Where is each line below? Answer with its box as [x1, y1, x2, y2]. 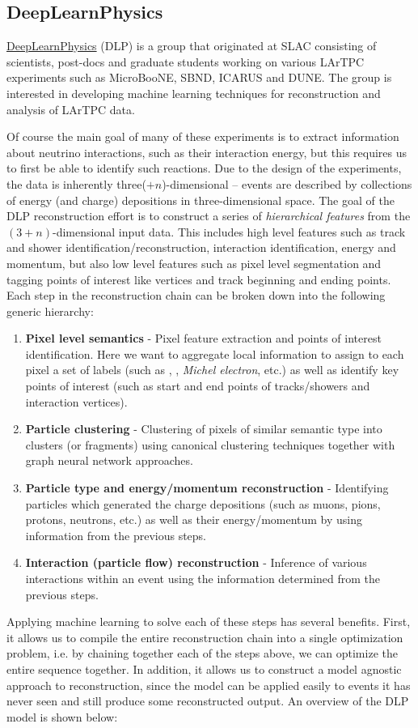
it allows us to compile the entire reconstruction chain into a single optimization [6, 628, 403, 645]
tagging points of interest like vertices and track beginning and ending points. [6, 270, 391, 287]
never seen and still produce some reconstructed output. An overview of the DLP [6, 692, 409, 709]
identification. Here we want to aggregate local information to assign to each [25, 345, 404, 362]
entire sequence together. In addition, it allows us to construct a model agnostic [6, 660, 402, 677]
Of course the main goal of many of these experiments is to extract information [6, 128, 399, 145]
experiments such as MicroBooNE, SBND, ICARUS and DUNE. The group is [6, 69, 392, 86]
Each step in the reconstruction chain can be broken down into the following [6, 287, 386, 304]
